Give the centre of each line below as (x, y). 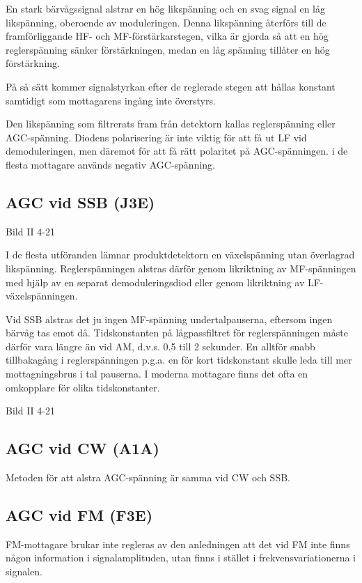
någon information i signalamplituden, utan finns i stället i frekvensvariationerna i (181, 558)
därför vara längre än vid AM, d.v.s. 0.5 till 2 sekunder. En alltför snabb (160, 346)
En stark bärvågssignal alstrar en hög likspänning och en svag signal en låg (166, 8)
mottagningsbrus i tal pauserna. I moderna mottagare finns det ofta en (157, 374)
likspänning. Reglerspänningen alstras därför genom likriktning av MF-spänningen (181, 268)
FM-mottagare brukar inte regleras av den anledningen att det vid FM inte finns (178, 544)
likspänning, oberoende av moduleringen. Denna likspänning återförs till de (166, 22)
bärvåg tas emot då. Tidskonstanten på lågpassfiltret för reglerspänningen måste (177, 333)
